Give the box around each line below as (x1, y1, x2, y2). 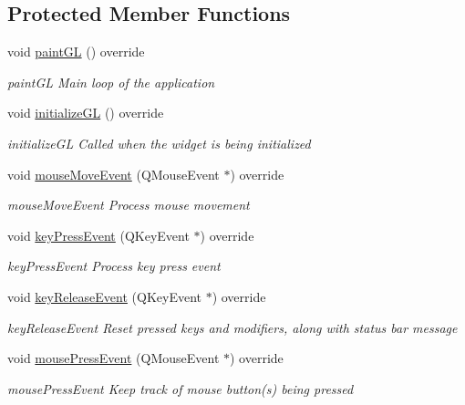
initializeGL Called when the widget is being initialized (7, 133, 311, 152)
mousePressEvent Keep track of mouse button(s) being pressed (7, 379, 354, 398)
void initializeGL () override (7, 103, 164, 122)
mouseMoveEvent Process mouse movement (7, 195, 250, 214)
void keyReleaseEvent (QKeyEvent (7, 286, 201, 306)
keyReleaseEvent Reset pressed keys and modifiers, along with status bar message (7, 317, 458, 337)
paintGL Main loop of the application (7, 72, 215, 91)
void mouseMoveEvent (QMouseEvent (7, 164, 220, 183)
